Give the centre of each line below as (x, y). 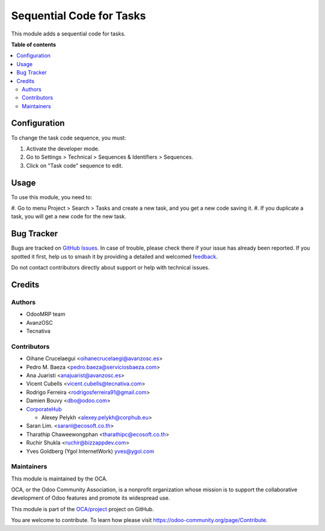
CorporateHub (44, 409)
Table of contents (34, 45)
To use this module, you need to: (52, 197)
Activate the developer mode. (63, 149)
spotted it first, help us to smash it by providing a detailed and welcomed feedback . (114, 256)
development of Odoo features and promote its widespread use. (91, 498)
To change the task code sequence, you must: (69, 138)
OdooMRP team (46, 314)
